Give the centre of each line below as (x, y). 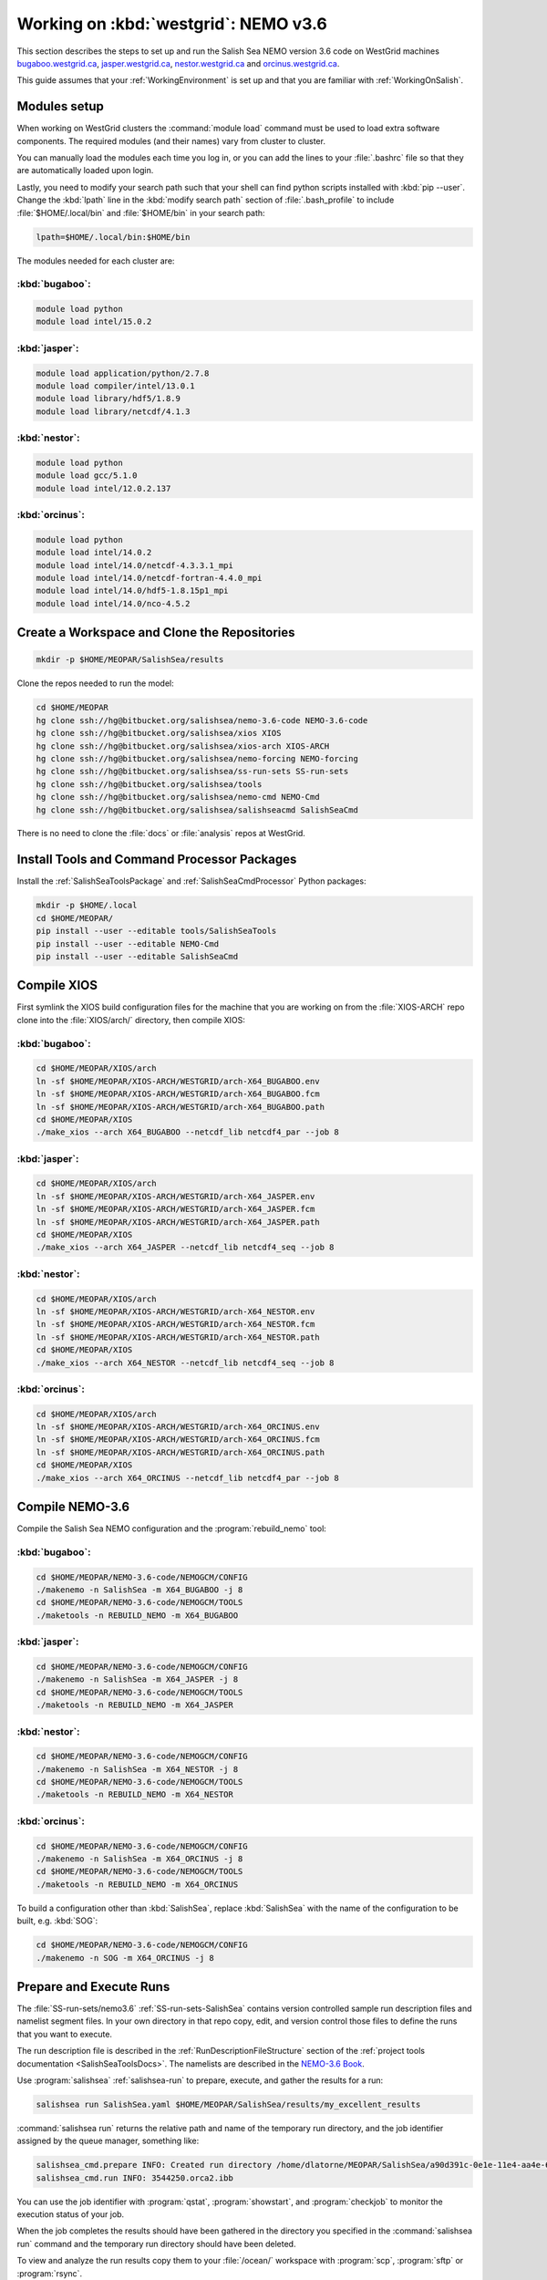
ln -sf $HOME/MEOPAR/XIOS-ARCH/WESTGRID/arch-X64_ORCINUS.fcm (178, 1440)
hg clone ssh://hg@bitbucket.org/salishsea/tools (149, 784)
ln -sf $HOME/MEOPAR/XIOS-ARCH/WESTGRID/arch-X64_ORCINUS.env (178, 1427)
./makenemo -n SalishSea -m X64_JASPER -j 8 (137, 1679)
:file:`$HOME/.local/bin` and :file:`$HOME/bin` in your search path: (141, 212)
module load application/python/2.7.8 (123, 373)
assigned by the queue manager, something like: (108, 2141)
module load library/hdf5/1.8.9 (108, 399)
